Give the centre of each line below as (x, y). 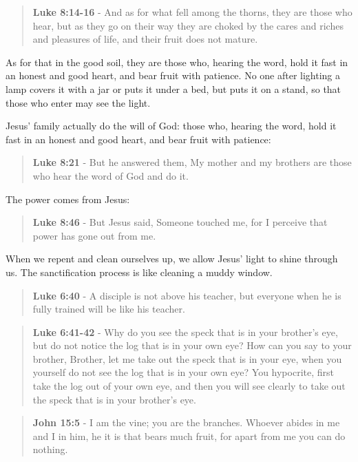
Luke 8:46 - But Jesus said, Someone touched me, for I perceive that (180, 222)
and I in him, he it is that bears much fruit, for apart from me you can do (189, 435)
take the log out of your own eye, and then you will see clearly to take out (189, 386)
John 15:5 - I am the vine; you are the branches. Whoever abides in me (186, 422)
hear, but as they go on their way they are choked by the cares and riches (188, 25)
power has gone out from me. (94, 235)
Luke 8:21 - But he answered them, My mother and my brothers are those (192, 162)
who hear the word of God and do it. (110, 175)
